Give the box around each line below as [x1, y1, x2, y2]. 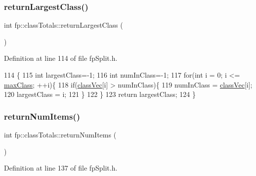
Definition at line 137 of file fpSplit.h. [4, 163, 118, 173]
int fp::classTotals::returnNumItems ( [4, 130, 117, 139]
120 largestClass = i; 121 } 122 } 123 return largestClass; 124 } [4, 89, 196, 99]
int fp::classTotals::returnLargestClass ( [4, 20, 123, 30]
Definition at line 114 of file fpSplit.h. [4, 53, 118, 63]
